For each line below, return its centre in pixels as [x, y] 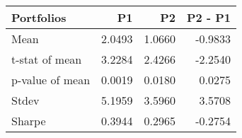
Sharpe [29, 121]
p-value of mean [51, 80]
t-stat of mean [47, 59]
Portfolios [39, 17]
